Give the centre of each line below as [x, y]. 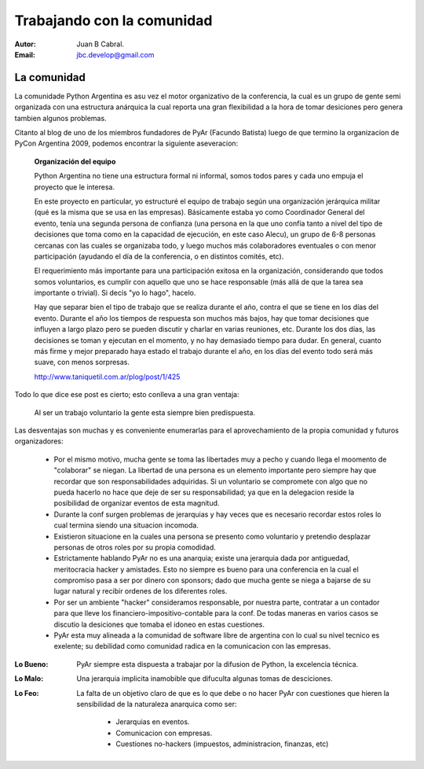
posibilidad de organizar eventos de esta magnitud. [137, 503]
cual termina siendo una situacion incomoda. [126, 525]
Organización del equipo [75, 161]
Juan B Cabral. [101, 44]
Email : [25, 54]
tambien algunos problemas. [60, 118]
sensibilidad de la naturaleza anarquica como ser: [157, 704]
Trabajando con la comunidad [113, 20]
